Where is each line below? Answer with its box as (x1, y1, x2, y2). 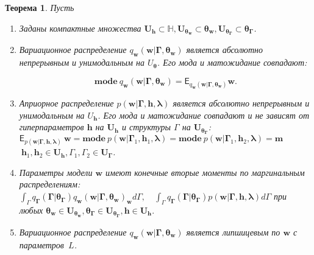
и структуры (122, 121, 171, 133)
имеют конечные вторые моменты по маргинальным (105, 166, 305, 178)
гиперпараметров (19, 121, 84, 133)
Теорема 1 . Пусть (5, 1, 74, 13)
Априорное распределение (19, 97, 114, 110)
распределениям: (19, 178, 80, 190)
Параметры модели (19, 166, 93, 178)
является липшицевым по (186, 225, 280, 238)
